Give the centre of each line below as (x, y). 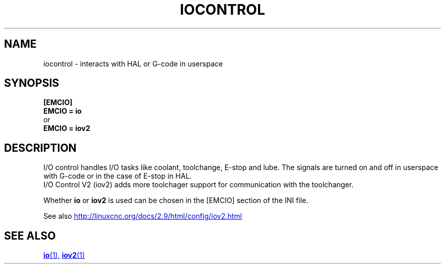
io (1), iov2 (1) (64, 255)
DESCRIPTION (40, 148)
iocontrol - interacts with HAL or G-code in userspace (133, 63)
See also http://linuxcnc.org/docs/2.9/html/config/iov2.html (143, 216)
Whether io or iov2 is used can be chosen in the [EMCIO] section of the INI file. (176, 200)
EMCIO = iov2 (67, 128)
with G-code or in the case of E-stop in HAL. (118, 176)
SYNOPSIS (32, 83)
